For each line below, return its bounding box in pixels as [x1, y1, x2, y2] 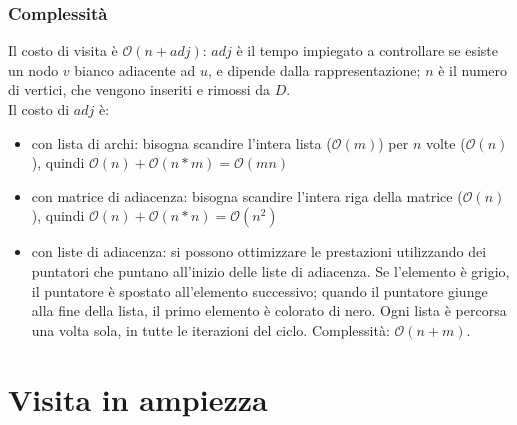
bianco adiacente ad [74, 59, 196, 80]
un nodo [8, 59, 59, 80]
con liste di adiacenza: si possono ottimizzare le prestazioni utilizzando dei [31, 241, 487, 262]
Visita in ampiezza [8, 378, 268, 419]
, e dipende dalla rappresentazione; [207, 59, 421, 80]
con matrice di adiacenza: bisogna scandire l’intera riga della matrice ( [31, 185, 463, 206]
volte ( [425, 132, 466, 153]
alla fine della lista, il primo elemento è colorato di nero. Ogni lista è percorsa [31, 300, 507, 321]
